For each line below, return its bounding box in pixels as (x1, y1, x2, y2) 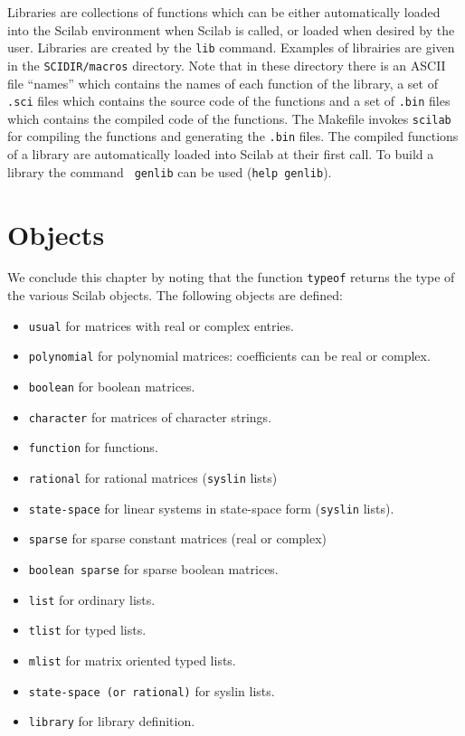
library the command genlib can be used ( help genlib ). (7, 162, 332, 181)
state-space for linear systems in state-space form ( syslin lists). (28, 498, 394, 517)
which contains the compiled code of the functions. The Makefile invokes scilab (7, 109, 451, 127)
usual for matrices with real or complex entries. (28, 316, 294, 335)
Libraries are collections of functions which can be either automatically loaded (7, 3, 441, 21)
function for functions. (28, 438, 158, 457)
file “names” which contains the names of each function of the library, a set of (7, 73, 438, 92)
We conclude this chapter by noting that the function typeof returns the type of (7, 268, 455, 287)
